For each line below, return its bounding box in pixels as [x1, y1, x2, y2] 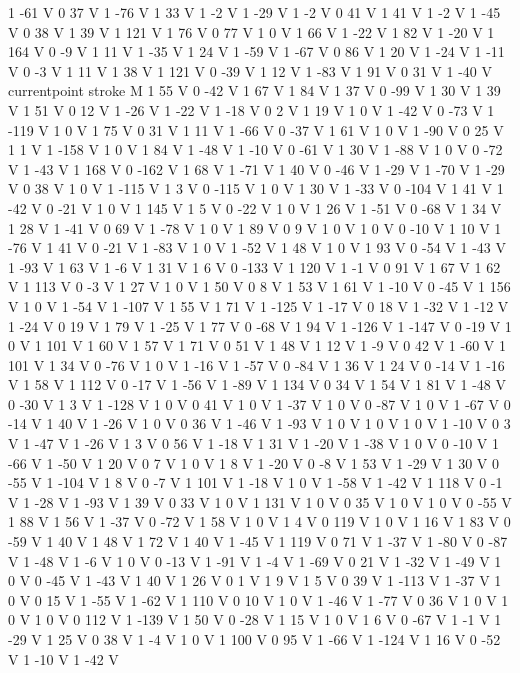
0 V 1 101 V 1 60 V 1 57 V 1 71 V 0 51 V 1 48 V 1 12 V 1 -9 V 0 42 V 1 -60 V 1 [8, 335, 507, 356]
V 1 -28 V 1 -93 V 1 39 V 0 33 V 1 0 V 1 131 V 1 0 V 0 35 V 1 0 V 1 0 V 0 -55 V [8, 491, 512, 512]
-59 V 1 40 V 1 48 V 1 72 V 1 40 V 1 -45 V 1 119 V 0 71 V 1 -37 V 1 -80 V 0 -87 [8, 531, 508, 552]
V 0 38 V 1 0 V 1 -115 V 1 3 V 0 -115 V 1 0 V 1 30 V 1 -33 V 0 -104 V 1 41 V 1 [8, 178, 504, 199]
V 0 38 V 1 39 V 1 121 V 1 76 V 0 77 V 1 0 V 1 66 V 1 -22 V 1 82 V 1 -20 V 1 [8, 21, 495, 42]
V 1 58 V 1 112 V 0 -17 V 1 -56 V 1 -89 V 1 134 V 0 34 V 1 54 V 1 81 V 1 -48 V [8, 374, 507, 395]
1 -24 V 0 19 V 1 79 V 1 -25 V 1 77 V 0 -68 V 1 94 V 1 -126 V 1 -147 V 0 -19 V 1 [8, 315, 512, 336]
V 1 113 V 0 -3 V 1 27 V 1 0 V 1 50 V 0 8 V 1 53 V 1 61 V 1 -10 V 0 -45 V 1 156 [8, 276, 511, 297]
